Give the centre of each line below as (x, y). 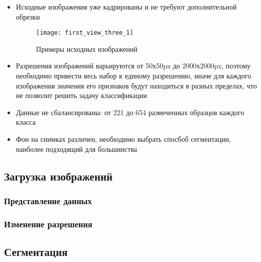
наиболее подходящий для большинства (76, 149)
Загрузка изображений (58, 176)
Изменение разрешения (48, 224)
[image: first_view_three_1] (85, 33)
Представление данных (48, 200)
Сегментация (36, 252)
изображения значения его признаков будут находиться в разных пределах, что (136, 85)
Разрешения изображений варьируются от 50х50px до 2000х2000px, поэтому (133, 66)
